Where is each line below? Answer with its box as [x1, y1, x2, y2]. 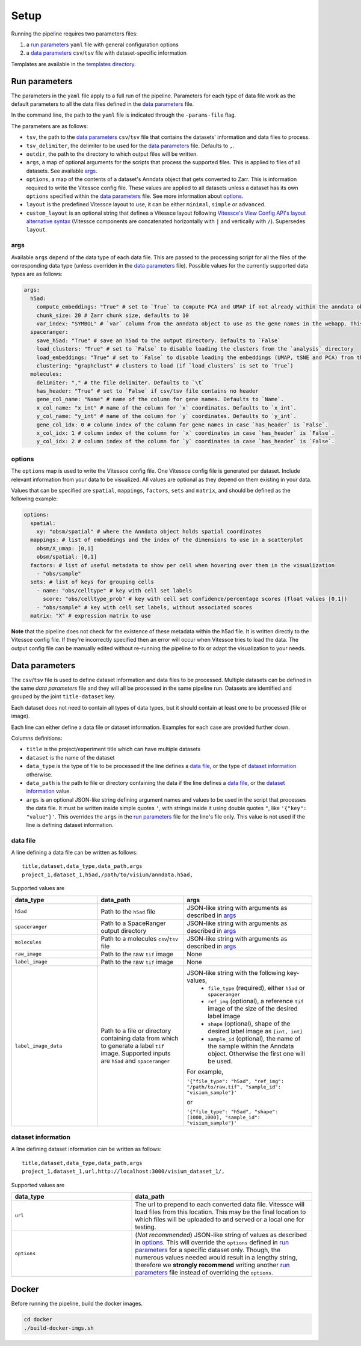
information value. [26, 788, 72, 795]
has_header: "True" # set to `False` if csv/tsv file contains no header [36, 388, 259, 395]
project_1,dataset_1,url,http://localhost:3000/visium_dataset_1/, [22, 1168, 225, 1175]
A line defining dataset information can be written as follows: [11, 1146, 162, 1153]
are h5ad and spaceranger [100, 1057, 170, 1065]
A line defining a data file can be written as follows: [11, 849, 138, 856]
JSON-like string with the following [187, 968, 286, 977]
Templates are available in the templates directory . [11, 60, 137, 67]
